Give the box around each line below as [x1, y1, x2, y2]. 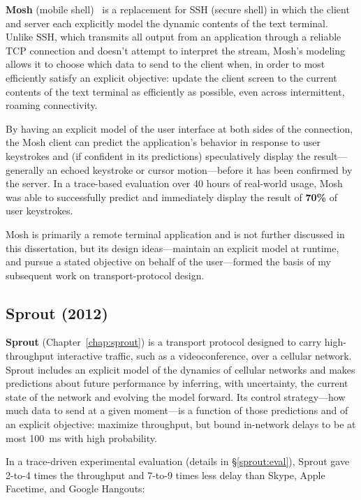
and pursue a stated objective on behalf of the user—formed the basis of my [6, 254, 332, 269]
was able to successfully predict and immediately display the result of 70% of [6, 189, 337, 204]
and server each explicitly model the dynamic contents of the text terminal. [6, 15, 328, 30]
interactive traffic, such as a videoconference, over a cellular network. [57, 348, 352, 363]
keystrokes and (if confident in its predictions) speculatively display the [6, 148, 311, 163]
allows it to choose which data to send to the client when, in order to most [6, 57, 325, 71]
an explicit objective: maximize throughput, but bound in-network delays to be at [6, 417, 356, 432]
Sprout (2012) [6, 302, 108, 323]
